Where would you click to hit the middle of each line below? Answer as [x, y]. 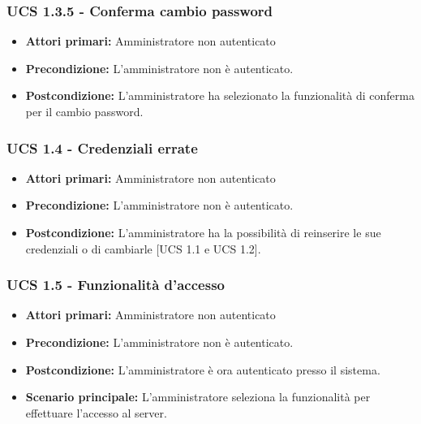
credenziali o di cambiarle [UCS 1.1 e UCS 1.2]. [143, 248]
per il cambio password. [84, 111]
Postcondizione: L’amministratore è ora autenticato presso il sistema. [203, 369]
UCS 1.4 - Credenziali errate [102, 147]
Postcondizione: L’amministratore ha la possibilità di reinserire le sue [203, 232]
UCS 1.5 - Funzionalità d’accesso [116, 285]
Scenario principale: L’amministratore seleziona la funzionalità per [198, 397]
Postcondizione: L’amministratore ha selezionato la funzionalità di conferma [220, 95]
